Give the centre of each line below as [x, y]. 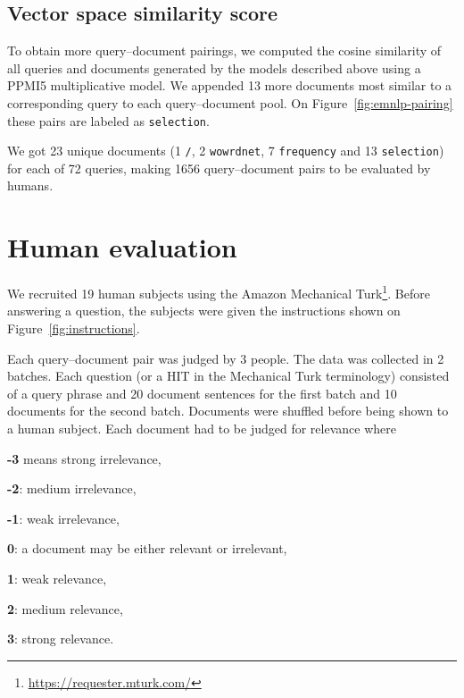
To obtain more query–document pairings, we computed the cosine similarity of [224, 50]
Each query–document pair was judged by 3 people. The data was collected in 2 [226, 358]
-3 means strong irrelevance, [84, 458]
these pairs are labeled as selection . [108, 120]
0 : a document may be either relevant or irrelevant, [147, 548]
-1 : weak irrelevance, [63, 518]
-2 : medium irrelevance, [72, 488]
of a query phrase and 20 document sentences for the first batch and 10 [202, 393]
